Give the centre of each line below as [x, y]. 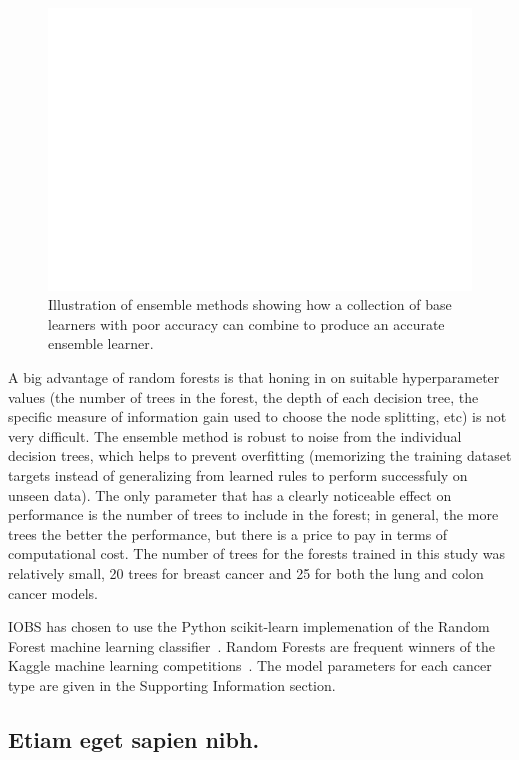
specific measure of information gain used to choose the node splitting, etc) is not [257, 416]
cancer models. [53, 592]
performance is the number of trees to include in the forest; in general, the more [253, 514]
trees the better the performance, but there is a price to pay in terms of [228, 533]
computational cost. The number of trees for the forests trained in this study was [256, 553]
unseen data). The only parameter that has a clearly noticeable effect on [230, 494]
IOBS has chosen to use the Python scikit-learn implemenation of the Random [249, 626]
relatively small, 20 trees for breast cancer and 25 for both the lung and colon [246, 572]
